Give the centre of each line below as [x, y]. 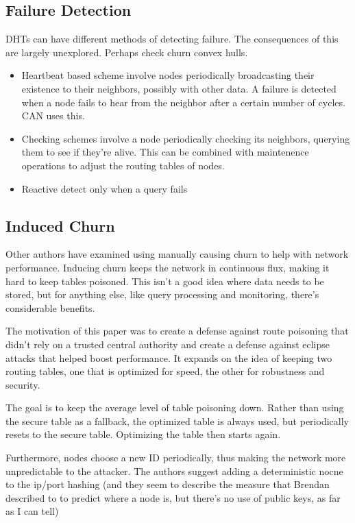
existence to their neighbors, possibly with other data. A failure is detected [179, 88]
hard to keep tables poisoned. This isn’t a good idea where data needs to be [165, 281]
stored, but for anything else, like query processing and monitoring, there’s [162, 294]
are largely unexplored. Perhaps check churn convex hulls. [127, 52]
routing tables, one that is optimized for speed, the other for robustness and [165, 371]
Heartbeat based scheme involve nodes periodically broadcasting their [168, 75]
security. [23, 384]
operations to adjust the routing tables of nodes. [123, 165]
